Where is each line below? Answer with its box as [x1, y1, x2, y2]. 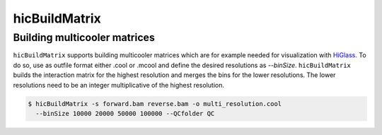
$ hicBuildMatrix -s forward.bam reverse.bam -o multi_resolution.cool [28, 100, 282, 107]
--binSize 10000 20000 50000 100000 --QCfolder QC [35, 110, 215, 117]
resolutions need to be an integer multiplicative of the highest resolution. [13, 81, 224, 89]
